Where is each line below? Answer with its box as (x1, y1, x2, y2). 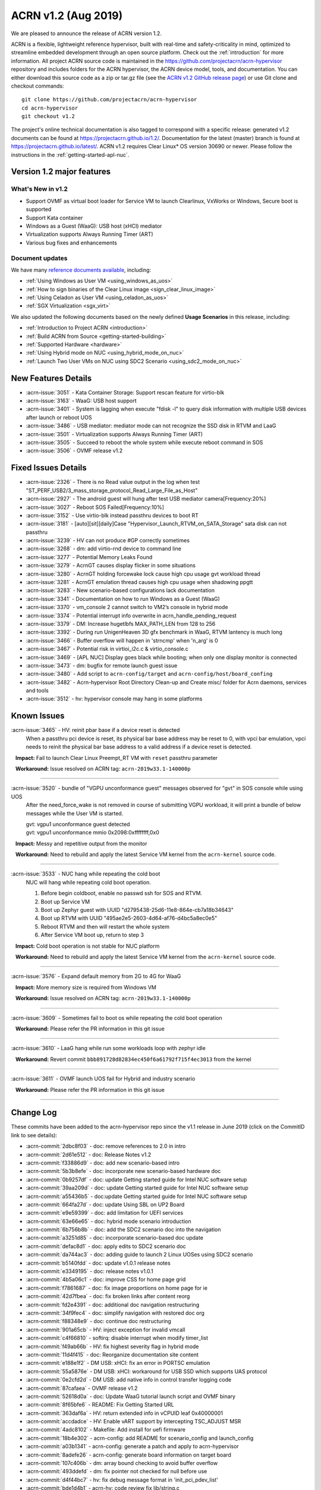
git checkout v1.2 (21, 113, 75, 120)
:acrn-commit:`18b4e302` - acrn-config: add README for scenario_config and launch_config (26, 1434, 254, 1442)
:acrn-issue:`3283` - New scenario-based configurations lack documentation (26, 587, 215, 594)
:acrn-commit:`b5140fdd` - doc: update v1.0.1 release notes (26, 1259, 171, 1266)
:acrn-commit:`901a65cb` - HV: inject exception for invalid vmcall (26, 1326, 185, 1333)
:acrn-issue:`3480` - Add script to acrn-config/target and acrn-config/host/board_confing (26, 670, 273, 678)
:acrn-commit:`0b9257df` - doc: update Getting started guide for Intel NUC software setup (26, 1176, 247, 1183)
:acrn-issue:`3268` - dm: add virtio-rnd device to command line (26, 545, 181, 552)
